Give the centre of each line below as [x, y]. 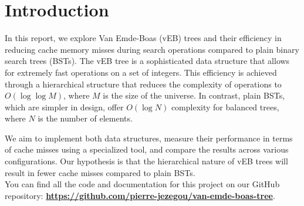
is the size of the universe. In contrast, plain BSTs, [194, 95]
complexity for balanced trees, [225, 107]
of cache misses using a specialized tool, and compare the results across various [147, 149]
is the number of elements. [85, 118]
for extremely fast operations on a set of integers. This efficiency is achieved [141, 72]
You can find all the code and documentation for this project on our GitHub [142, 184]
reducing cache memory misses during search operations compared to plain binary [152, 49]
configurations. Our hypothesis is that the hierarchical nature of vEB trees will [146, 161]
